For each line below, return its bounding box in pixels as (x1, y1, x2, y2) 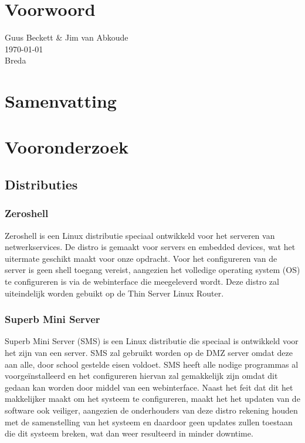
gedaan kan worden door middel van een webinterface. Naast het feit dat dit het (5, 381, 293, 393)
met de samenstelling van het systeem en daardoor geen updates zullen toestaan (5, 415, 293, 428)
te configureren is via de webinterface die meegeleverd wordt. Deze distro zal (5, 275, 279, 288)
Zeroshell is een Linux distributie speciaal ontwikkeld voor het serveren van (5, 229, 275, 241)
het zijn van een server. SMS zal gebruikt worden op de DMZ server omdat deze (5, 347, 293, 359)
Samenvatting (5, 89, 117, 113)
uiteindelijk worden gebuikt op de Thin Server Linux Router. (5, 287, 224, 299)
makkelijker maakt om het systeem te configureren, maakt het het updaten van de (5, 392, 300, 405)
